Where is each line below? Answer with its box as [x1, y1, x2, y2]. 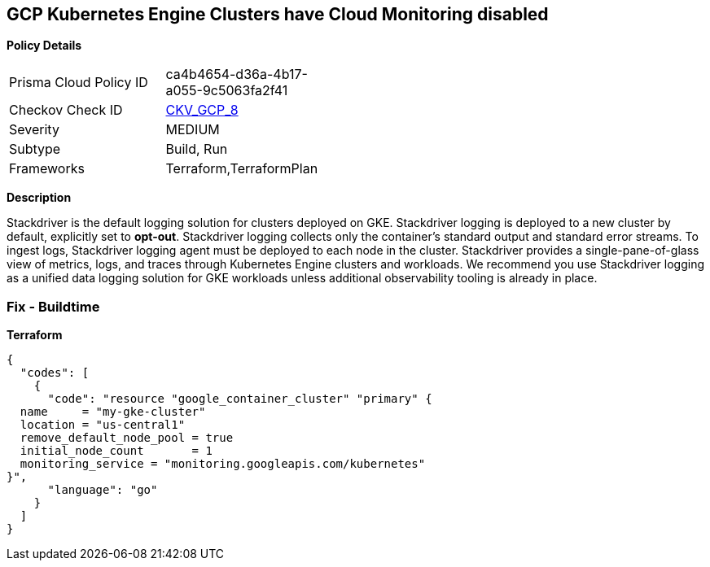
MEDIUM [165, 121, 220, 138]
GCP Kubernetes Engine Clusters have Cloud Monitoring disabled [7, 4, 549, 24]
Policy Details [7, 38, 82, 53]
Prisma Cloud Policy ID [9, 74, 148, 91]
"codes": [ [20, 366, 90, 380]
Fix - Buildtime [7, 298, 100, 315]
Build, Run [165, 141, 228, 158]
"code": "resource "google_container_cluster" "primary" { [47, 392, 432, 406]
